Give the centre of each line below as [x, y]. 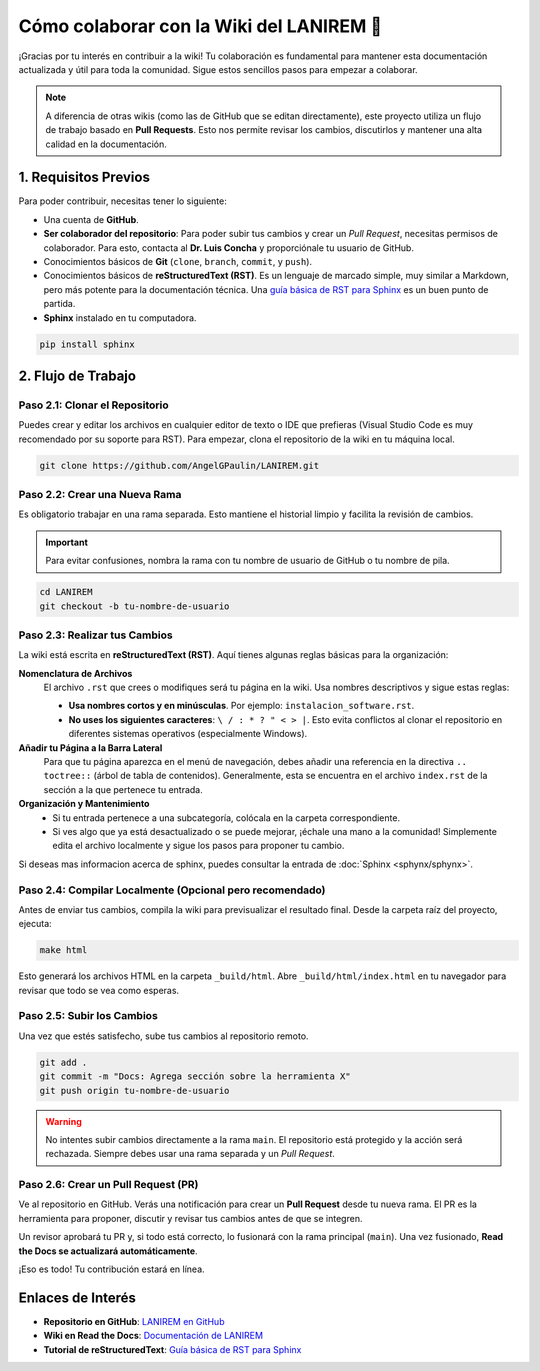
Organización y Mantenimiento [84, 804]
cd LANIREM [66, 592]
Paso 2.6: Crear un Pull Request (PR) [108, 1185]
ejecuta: [35, 924]
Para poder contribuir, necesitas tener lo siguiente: [122, 201]
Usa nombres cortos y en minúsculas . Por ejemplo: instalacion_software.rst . [241, 706]
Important [67, 542]
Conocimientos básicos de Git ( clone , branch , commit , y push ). [178, 261]
